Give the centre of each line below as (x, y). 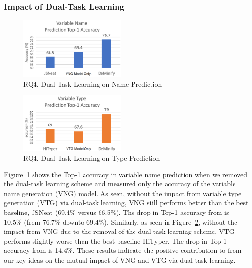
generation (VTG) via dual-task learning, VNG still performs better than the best (126, 203)
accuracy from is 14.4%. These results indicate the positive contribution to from (123, 250)
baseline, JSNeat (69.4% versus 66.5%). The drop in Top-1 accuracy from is (117, 212)
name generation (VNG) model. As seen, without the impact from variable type (123, 193)
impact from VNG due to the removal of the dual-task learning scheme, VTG (119, 231)
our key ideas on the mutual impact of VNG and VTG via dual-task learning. (120, 260)
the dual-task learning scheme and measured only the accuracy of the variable (120, 184)
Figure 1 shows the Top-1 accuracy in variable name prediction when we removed (126, 174)
